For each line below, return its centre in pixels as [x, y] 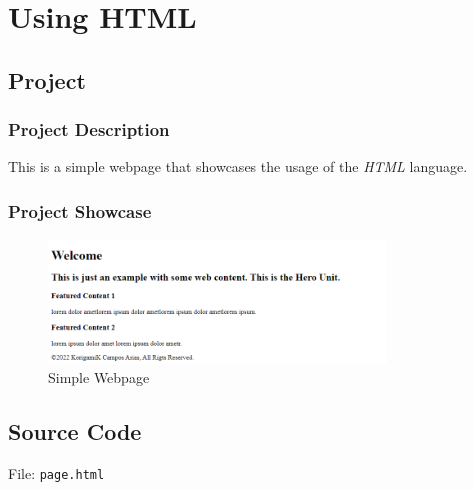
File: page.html [56, 473]
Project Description [89, 129]
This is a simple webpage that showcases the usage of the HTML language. [238, 166]
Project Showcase [80, 210]
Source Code [75, 431]
